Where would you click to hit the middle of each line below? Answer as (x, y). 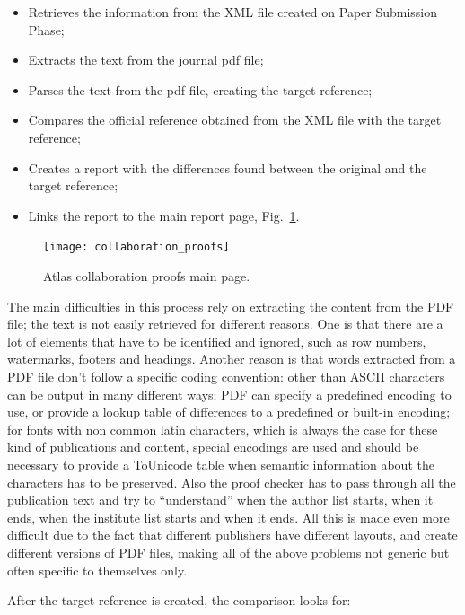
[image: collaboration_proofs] (136, 247)
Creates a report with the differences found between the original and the (228, 167)
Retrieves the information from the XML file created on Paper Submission (233, 12)
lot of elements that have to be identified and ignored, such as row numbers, (217, 341)
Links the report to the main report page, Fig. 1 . (164, 215)
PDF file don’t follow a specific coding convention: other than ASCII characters (226, 376)
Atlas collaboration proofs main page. (147, 276)
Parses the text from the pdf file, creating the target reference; (200, 89)
